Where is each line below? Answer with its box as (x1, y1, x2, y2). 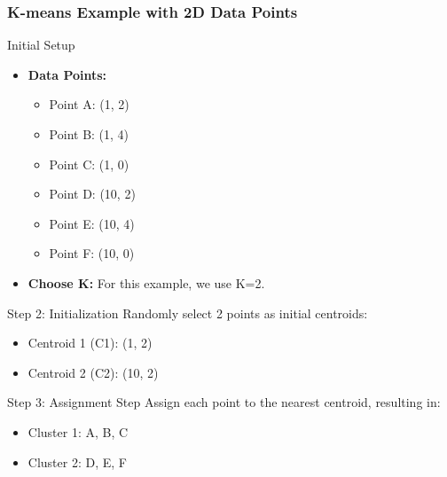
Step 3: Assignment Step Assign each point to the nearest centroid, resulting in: (7, 393, 441, 411)
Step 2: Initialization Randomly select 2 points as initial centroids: (7, 303, 368, 322)
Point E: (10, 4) (49, 214, 135, 232)
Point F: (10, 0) (49, 244, 135, 262)
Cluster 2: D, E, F (27, 452, 127, 471)
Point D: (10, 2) (49, 184, 136, 203)
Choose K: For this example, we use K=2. (27, 273, 265, 292)
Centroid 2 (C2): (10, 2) (27, 363, 159, 381)
